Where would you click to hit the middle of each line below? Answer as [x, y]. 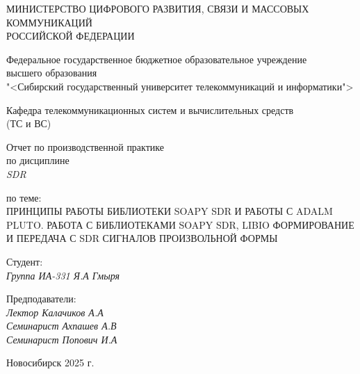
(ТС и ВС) [29, 123]
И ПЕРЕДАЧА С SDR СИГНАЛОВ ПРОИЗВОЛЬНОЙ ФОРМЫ [142, 238]
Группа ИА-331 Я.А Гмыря [63, 275]
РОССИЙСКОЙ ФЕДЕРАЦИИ [71, 36]
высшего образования [52, 73]
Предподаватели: [41, 299]
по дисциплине [38, 160]
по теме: [24, 197]
